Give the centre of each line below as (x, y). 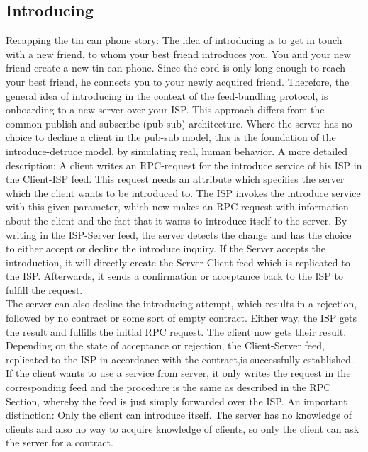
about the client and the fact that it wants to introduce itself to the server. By (177, 220)
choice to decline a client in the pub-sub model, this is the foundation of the (171, 137)
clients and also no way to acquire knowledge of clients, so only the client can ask (183, 428)
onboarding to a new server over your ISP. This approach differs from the (165, 109)
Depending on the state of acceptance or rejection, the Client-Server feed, (165, 345)
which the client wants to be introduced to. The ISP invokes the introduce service (183, 192)
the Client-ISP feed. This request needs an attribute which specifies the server (175, 179)
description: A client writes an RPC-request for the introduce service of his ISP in (184, 165)
